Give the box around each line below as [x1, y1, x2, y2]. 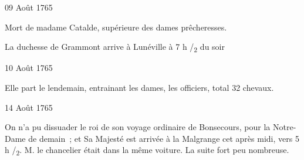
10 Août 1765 [5, 62, 53, 74]
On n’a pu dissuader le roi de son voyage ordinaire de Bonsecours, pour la [5, 121, 271, 133]
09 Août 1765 [5, 1, 53, 13]
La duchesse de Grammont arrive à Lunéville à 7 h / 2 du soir [5, 40, 225, 54]
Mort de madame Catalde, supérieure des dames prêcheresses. [5, 21, 227, 33]
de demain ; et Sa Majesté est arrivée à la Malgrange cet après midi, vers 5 [28, 132, 299, 144]
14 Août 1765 [5, 101, 53, 113]
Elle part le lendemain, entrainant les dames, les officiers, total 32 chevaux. [5, 81, 274, 93]
